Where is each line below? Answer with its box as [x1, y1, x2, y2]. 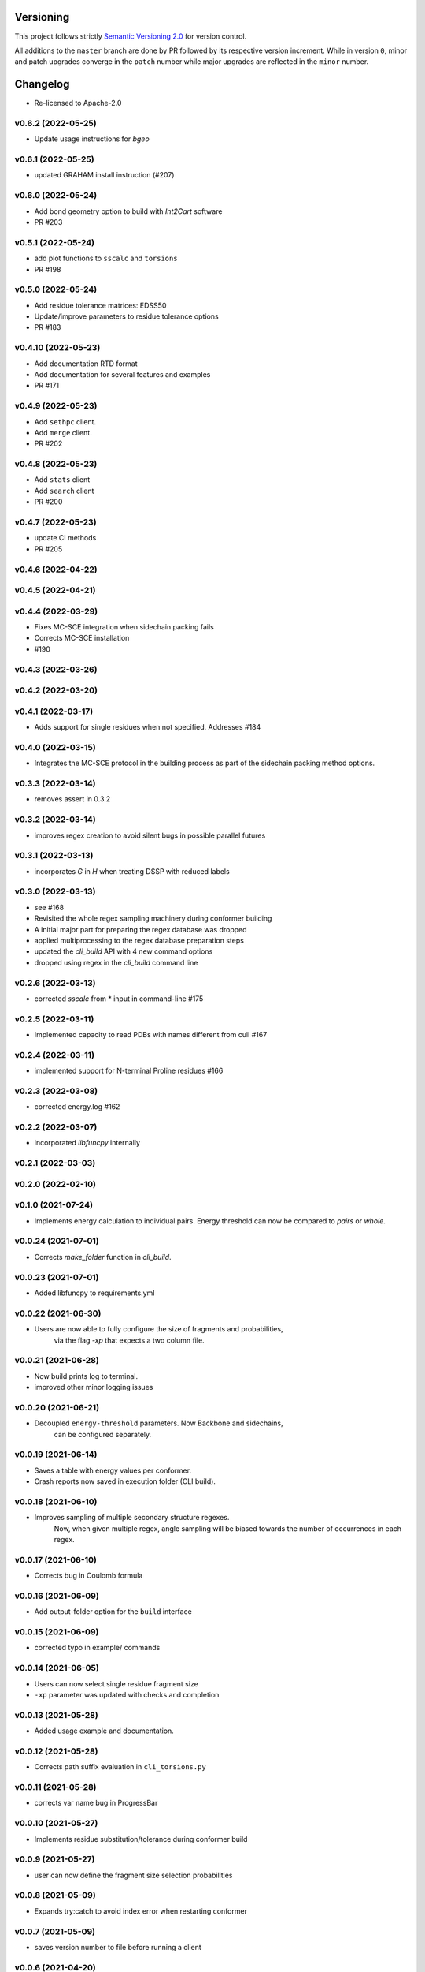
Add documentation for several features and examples [34, 370, 211, 379]
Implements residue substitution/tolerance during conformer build [34, 1834, 248, 1843]
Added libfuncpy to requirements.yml [34, 1288, 155, 1298]
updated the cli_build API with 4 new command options [34, 947, 213, 956]
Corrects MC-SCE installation [34, 633, 130, 643]
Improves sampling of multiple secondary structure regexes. [34, 1513, 230, 1522]
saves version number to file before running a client [34, 1942, 202, 1951]
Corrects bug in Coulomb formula [34, 1571, 143, 1581]
